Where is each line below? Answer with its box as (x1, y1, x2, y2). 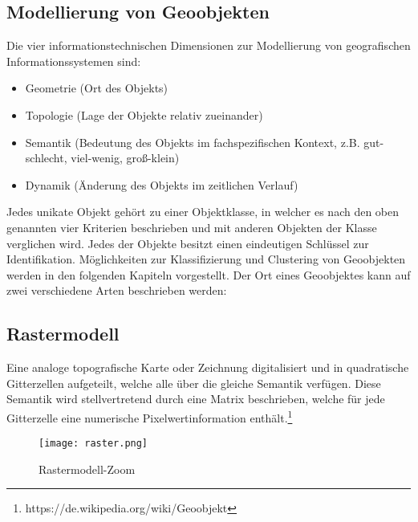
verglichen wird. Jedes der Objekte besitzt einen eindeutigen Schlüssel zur (6, 234, 369, 251)
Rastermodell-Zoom (39, 460, 136, 477)
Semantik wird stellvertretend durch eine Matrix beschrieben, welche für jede (6, 390, 385, 407)
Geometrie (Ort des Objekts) (25, 80, 168, 96)
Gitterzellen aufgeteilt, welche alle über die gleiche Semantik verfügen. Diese (6, 374, 381, 391)
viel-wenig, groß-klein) (71, 149, 180, 166)
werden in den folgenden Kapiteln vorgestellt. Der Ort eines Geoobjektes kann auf (6, 266, 411, 283)
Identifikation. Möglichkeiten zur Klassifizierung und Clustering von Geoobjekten (6, 251, 406, 267)
